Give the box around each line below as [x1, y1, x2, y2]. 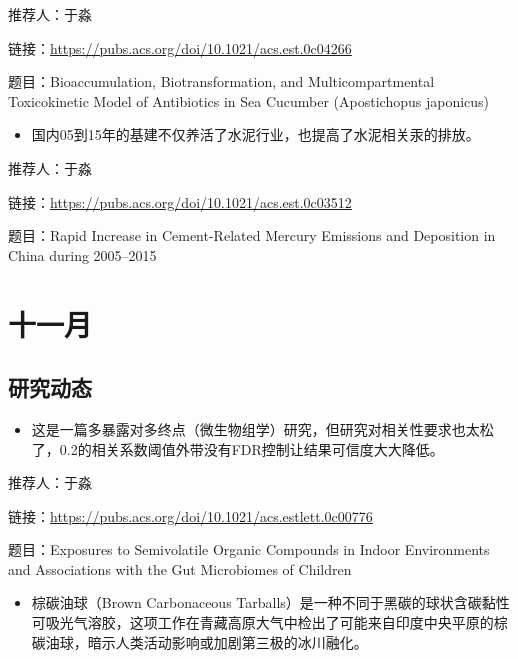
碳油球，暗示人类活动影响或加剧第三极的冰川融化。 [31, 631, 368, 652]
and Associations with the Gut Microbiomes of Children [8, 558, 352, 579]
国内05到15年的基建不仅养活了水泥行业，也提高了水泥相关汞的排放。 [31, 124, 480, 145]
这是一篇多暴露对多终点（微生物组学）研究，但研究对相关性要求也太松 [31, 418, 494, 439]
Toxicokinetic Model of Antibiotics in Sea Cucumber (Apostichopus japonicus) [8, 90, 490, 111]
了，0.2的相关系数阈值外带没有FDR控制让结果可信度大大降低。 [31, 438, 444, 459]
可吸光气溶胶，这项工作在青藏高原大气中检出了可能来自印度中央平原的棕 [31, 612, 508, 633]
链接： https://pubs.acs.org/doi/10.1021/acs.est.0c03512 [8, 191, 352, 212]
